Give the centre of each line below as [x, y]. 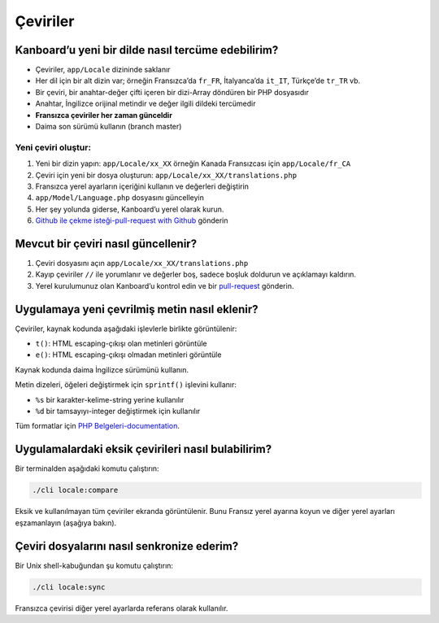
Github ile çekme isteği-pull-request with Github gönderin [132, 220]
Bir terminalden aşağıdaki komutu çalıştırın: [87, 468]
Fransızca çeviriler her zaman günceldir [104, 115]
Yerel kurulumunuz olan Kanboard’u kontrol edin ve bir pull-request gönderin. [165, 285]
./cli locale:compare [75, 490]
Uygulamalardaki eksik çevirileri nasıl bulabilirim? [143, 449]
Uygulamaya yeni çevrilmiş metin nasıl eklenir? [137, 309]
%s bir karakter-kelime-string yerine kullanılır [110, 399]
